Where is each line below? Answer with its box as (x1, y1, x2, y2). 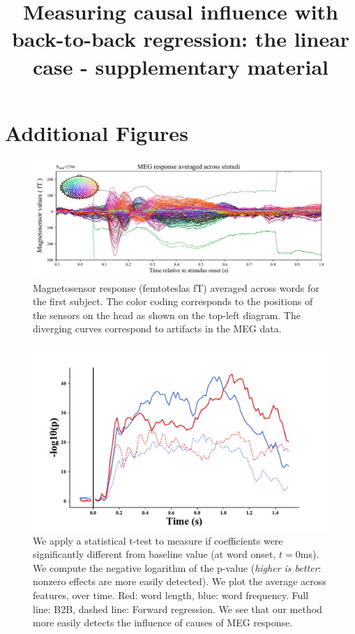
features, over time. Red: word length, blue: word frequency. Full (33, 587, 309, 602)
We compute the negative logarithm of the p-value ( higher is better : (33, 560, 322, 575)
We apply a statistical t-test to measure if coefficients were (33, 533, 283, 547)
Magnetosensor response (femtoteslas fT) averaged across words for (33, 280, 319, 295)
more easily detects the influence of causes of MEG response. (33, 615, 293, 630)
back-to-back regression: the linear (11, 24, 350, 53)
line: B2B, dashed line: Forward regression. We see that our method (33, 601, 322, 616)
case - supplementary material (33, 52, 328, 80)
